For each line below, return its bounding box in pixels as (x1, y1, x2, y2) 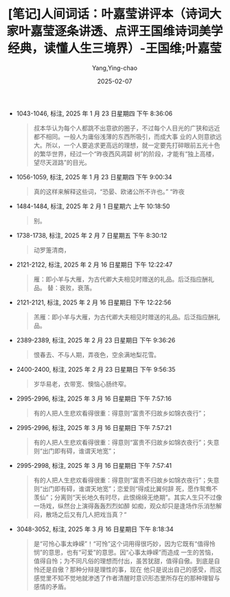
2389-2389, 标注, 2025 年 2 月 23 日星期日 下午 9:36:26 (16, 336, 176, 344)
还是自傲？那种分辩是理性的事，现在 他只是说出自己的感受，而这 (39, 565, 222, 574)
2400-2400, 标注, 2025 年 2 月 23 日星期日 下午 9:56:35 (16, 365, 176, 373)
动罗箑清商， (33, 245, 70, 254)
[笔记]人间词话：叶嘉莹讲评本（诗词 (8, 6, 210, 22)
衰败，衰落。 (59, 283, 96, 292)
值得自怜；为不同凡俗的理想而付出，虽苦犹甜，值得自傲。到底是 (33, 556, 214, 565)
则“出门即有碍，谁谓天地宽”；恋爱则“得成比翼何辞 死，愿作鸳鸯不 (33, 484, 218, 493)
